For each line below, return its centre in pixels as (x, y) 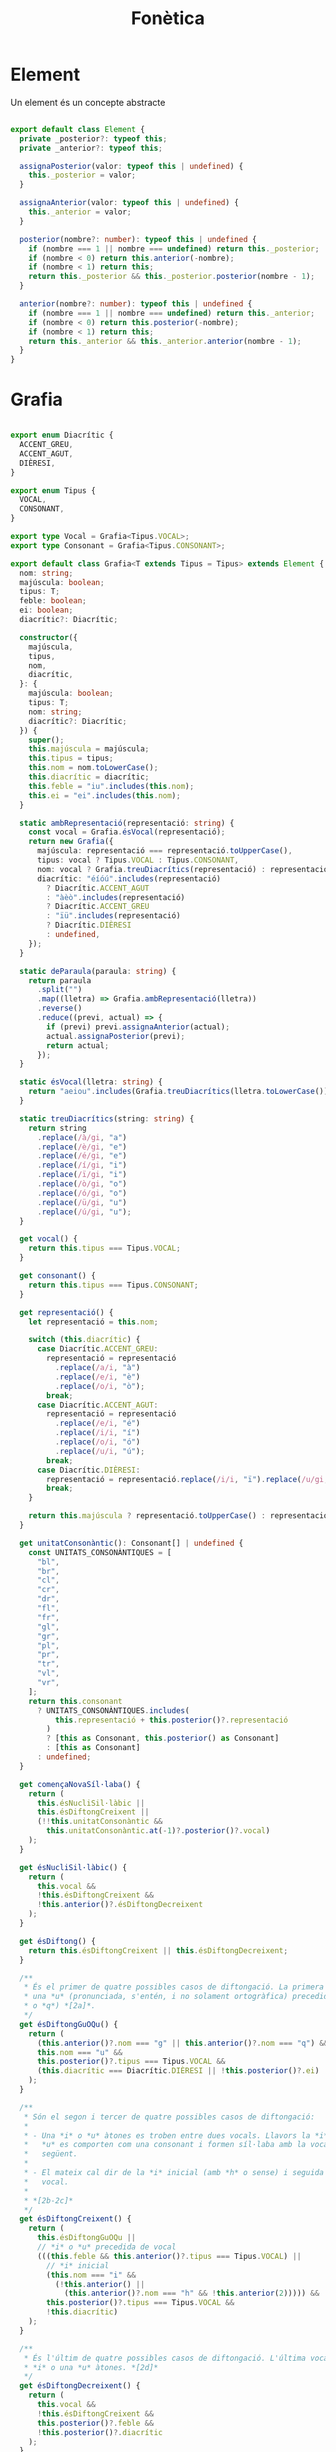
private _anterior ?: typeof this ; (91, 148)
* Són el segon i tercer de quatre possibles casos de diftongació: (169, 2117)
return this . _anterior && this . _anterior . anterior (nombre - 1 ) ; (165, 341)
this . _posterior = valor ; (82, 175)
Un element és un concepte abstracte (88, 102)
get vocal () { (48, 1239)
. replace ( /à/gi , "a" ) (82, 1137)
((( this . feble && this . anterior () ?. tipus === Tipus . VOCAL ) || (169, 2256)
